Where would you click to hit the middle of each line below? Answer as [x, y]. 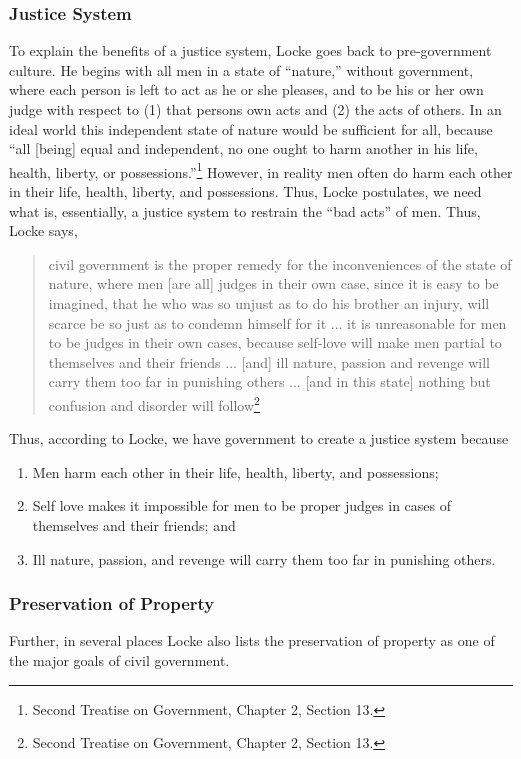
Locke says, [43, 230]
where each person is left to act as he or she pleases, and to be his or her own [246, 89]
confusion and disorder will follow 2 [154, 403]
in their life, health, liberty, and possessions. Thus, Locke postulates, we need [245, 191]
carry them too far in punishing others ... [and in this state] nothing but [269, 381]
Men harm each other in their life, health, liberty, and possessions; [235, 471]
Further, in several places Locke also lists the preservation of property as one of [252, 640]
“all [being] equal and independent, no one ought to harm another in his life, [243, 148]
